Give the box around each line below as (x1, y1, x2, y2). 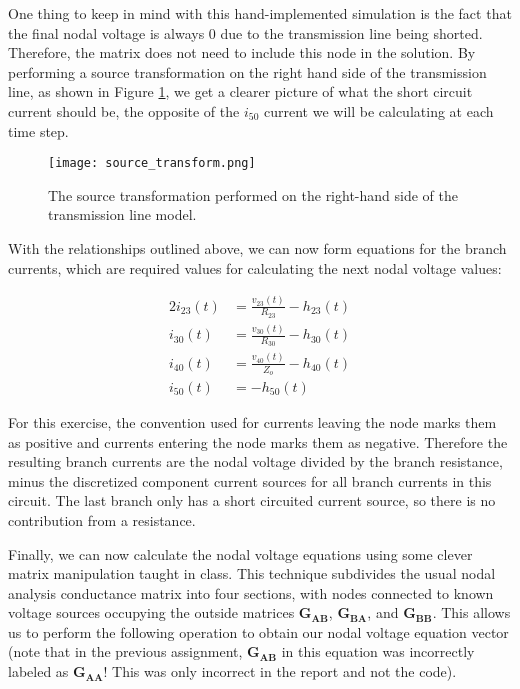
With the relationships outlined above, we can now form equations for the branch (8, 238, 507, 258)
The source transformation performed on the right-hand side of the (48, 184, 458, 205)
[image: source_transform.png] (48, 156, 256, 171)
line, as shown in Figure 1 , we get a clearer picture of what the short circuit (8, 81, 473, 102)
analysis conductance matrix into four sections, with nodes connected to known (8, 582, 494, 603)
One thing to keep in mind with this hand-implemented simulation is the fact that (8, 3, 512, 23)
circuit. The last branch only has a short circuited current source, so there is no (8, 490, 496, 511)
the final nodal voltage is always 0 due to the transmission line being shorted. (8, 22, 483, 43)
